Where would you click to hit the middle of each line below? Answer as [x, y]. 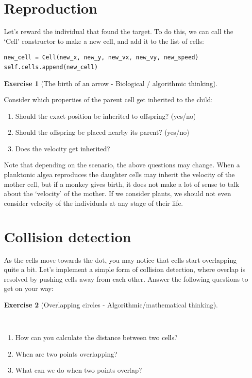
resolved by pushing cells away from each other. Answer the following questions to [126, 279]
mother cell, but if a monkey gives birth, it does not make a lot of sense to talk [122, 184]
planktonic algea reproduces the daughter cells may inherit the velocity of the [119, 174]
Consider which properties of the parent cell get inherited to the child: [109, 99]
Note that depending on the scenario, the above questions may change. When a [122, 165]
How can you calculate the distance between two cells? [96, 337]
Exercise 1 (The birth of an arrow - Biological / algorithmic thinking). [111, 83]
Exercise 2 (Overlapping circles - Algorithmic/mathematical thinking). [111, 304]
